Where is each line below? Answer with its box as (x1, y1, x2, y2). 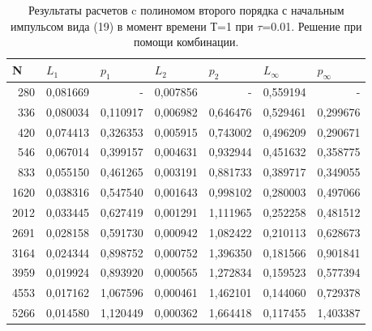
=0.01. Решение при (262, 17, 362, 34)
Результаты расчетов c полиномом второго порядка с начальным (28, 2, 344, 18)
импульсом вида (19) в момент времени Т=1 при (11, 17, 254, 34)
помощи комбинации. (134, 33, 239, 50)
